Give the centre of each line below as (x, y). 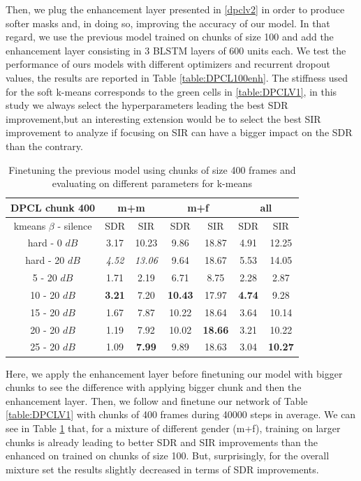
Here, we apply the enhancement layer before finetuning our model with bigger (174, 373)
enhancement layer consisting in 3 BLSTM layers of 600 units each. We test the (176, 50)
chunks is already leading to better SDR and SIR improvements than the (162, 442)
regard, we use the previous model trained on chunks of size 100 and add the (170, 37)
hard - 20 (45, 260)
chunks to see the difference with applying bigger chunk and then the (154, 387)
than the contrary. (44, 146)
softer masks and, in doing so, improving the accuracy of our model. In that (168, 23)
